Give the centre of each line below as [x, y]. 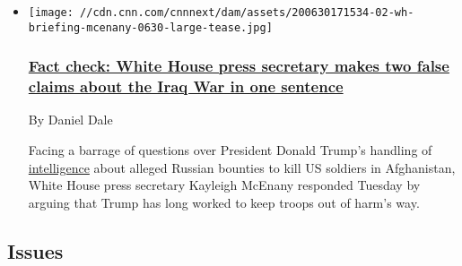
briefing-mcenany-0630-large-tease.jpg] [150, 27]
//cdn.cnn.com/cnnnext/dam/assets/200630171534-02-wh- [247, 13]
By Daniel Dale [70, 120]
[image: [51, 13]
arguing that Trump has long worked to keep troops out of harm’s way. [224, 202]
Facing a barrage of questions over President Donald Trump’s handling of [230, 150]
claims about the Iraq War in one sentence [186, 86]
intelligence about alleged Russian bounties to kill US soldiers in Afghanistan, [242, 167]
